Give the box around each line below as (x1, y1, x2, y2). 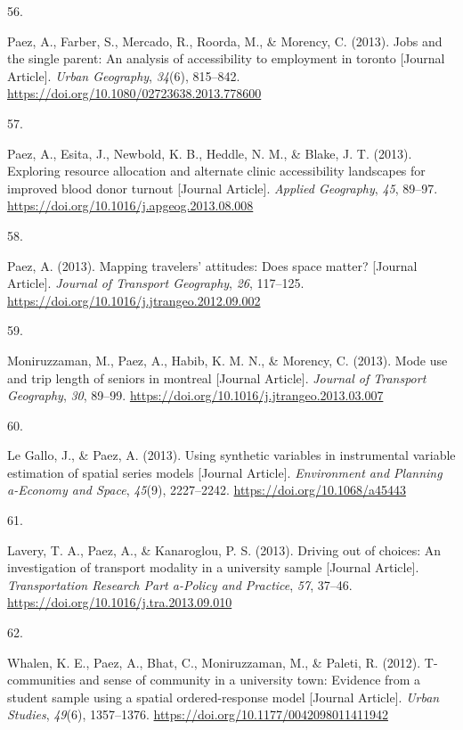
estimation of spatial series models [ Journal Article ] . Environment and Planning (7, 463, 443, 481)
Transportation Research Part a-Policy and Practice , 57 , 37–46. (7, 575, 353, 594)
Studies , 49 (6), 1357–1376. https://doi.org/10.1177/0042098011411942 (7, 705, 388, 724)
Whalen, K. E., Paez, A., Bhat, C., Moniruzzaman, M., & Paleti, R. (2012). (7, 652, 421, 671)
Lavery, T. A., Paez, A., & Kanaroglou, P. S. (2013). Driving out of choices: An (7, 540, 442, 559)
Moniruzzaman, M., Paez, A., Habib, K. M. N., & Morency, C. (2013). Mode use (7, 350, 448, 369)
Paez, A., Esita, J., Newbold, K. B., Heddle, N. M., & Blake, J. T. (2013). (7, 144, 412, 162)
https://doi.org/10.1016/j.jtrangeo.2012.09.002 (7, 291, 261, 309)
